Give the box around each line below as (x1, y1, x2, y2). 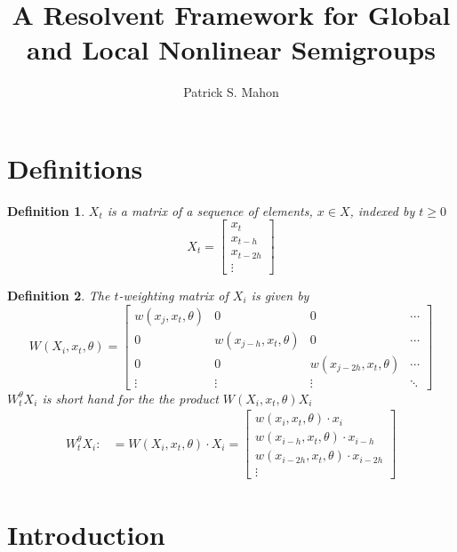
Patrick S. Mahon (183, 83, 279, 101)
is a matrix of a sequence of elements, (107, 201, 313, 220)
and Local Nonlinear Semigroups (27, 31, 436, 68)
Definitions (7, 149, 143, 186)
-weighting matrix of (118, 285, 228, 304)
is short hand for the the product (42, 388, 219, 407)
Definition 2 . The (7, 285, 110, 304)
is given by (251, 285, 309, 304)
